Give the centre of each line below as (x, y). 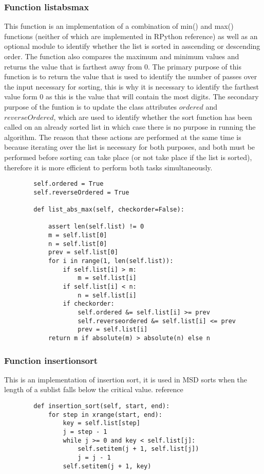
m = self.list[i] (107, 278)
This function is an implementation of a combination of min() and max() (119, 26)
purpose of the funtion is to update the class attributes (91, 106)
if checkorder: (89, 304)
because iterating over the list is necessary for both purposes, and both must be (130, 147)
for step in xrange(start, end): (105, 415)
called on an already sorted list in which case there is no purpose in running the (130, 127)
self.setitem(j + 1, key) (107, 466)
